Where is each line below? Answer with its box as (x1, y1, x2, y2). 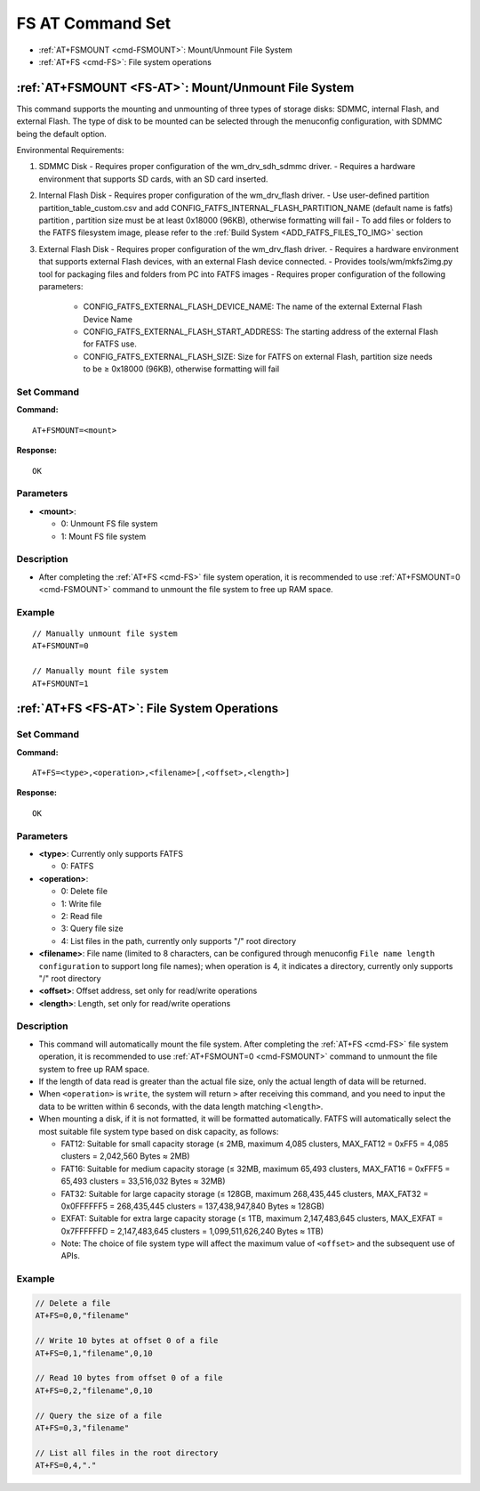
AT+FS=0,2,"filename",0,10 (35, 1385, 153, 1396)
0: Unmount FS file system (60, 518, 158, 529)
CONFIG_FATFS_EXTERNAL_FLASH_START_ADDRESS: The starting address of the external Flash (83, 326, 439, 338)
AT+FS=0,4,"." (35, 1461, 97, 1471)
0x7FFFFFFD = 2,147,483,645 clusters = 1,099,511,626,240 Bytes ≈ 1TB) (60, 1226, 324, 1236)
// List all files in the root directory (35, 1447, 219, 1458)
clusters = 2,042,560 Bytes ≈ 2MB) (60, 1151, 190, 1161)
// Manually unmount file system (32, 628, 178, 639)
